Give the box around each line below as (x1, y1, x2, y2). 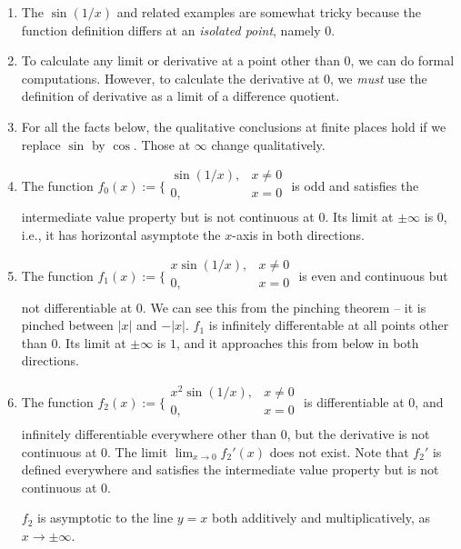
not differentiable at (21, 297, 133, 316)
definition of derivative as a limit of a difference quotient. (21, 86, 340, 105)
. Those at (133, 135, 191, 154)
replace (21, 135, 61, 154)
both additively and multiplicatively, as (211, 508, 431, 527)
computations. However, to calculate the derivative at (21, 68, 320, 87)
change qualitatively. (211, 135, 326, 154)
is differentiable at (304, 392, 405, 411)
